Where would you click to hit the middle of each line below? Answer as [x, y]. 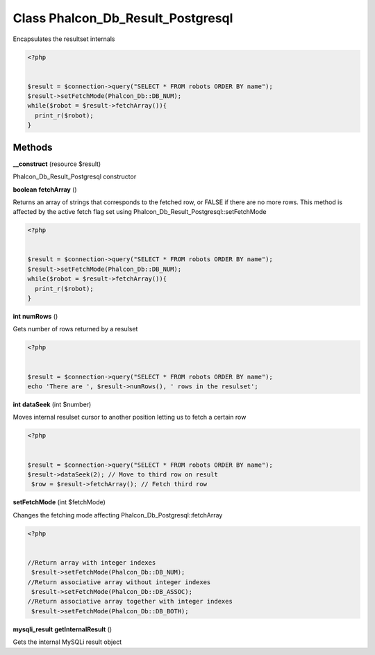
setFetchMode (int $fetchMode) [59, 502]
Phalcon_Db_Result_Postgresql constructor [75, 176]
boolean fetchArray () [45, 189]
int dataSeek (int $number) [52, 404]
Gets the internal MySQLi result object [67, 642]
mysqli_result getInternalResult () [62, 629]
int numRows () [35, 317]
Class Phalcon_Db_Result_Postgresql [123, 18]
